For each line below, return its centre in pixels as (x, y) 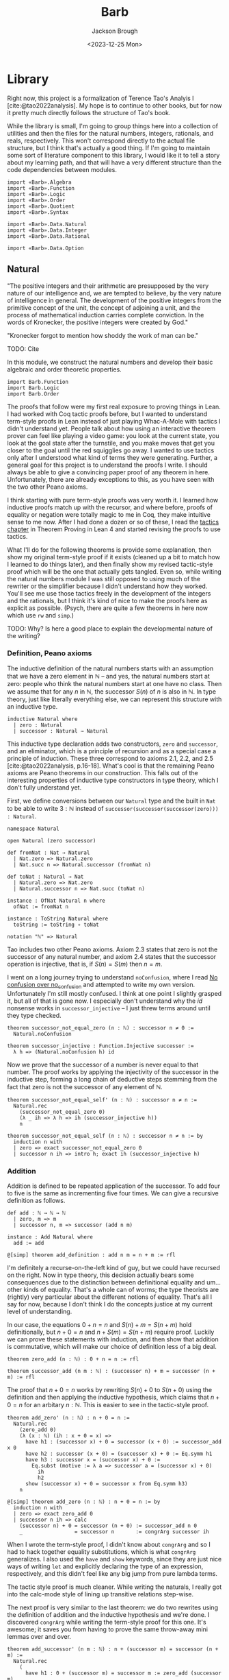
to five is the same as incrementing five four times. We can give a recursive (113, 1193)
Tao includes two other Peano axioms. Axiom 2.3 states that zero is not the (112, 949)
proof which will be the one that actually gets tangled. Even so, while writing (114, 571)
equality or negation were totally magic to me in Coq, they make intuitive (109, 514)
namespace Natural (33, 829)
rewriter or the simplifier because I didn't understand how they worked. (107, 586)
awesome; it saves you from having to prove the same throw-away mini (108, 1629)
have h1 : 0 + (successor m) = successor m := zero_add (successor (123, 1673)
